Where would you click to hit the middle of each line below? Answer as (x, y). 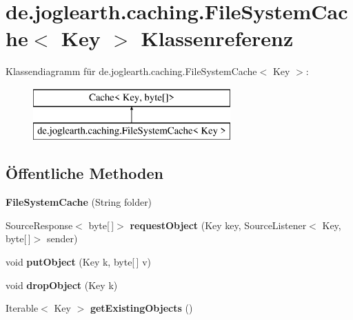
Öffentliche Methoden (84, 173)
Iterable (22, 308)
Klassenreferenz (217, 38)
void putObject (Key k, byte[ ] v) (78, 262)
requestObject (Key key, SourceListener (218, 225)
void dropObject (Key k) (62, 285)
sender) (62, 238)
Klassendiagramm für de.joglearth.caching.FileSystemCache (131, 71)
